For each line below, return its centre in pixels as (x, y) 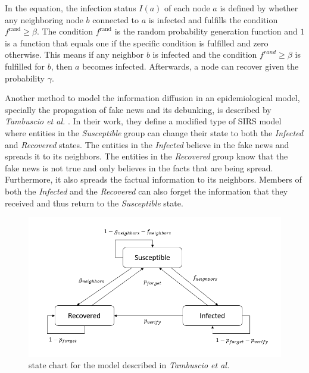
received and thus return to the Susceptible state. (94, 203)
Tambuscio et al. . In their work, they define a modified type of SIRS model (143, 121)
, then (62, 66)
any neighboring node (44, 19)
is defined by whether (259, 8)
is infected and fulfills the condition (213, 19)
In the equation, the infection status (71, 8)
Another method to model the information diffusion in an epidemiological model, (152, 98)
